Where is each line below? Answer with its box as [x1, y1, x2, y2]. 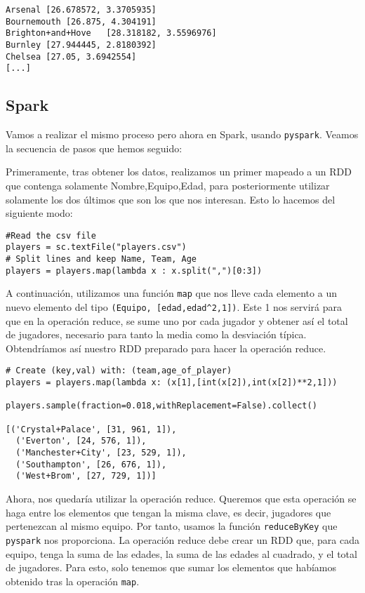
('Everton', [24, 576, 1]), [15, 436, 147, 446]
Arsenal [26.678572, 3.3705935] [6, 5, 157, 15]
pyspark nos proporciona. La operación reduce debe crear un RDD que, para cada [6, 532, 359, 547]
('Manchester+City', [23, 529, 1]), [15, 448, 187, 458]
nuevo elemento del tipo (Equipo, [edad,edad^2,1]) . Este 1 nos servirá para [6, 300, 342, 314]
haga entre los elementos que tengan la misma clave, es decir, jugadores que [6, 505, 331, 519]
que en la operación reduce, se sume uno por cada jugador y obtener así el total [6, 313, 348, 328]
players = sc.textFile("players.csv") [6, 242, 187, 253]
